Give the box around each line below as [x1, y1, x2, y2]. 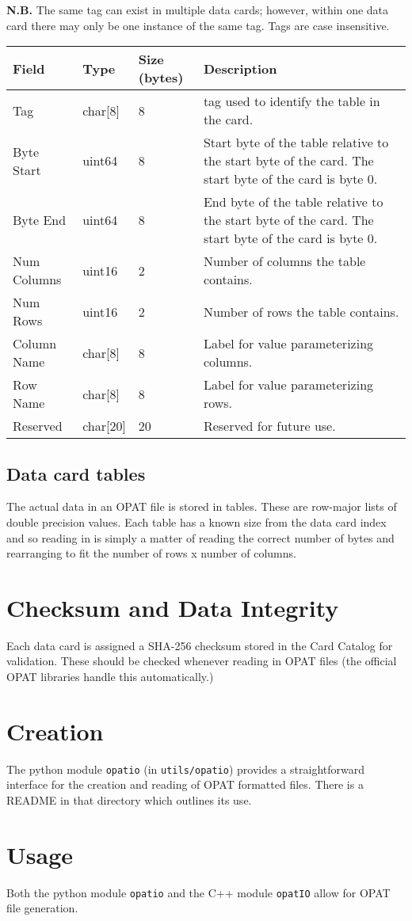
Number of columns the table [203, 252, 366, 271]
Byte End [13, 211, 67, 230]
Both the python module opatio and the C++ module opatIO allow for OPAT [6, 884, 391, 900]
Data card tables [6, 461, 146, 485]
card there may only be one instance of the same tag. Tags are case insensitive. [6, 17, 390, 33]
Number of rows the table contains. [203, 302, 399, 321]
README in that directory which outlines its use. [6, 792, 252, 809]
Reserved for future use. [203, 417, 336, 436]
